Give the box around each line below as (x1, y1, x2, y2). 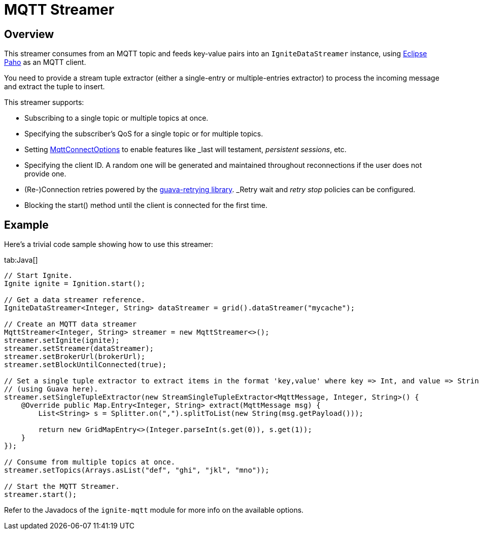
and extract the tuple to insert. (4, 82, 105, 91)
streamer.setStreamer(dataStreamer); (4, 344, 154, 353)
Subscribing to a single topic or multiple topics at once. (24, 114, 209, 123)
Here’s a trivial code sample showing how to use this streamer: (4, 240, 213, 249)
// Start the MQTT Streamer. (4, 482, 120, 491)
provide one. (24, 169, 66, 179)
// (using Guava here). (4, 385, 98, 394)
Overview (4, 27, 54, 41)
